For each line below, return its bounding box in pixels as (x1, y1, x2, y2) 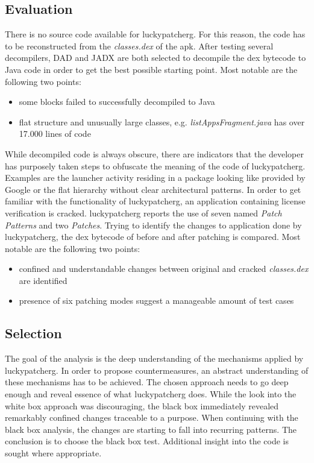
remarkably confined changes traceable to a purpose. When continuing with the (5, 411, 298, 424)
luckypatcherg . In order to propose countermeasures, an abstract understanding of (5, 364, 309, 376)
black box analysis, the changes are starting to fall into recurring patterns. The (5, 423, 297, 435)
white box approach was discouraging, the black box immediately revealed (5, 399, 279, 412)
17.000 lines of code (19, 127, 91, 140)
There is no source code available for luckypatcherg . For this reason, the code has (5, 28, 306, 40)
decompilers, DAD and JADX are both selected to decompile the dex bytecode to (5, 51, 306, 64)
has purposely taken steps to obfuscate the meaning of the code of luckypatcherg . (5, 159, 306, 172)
